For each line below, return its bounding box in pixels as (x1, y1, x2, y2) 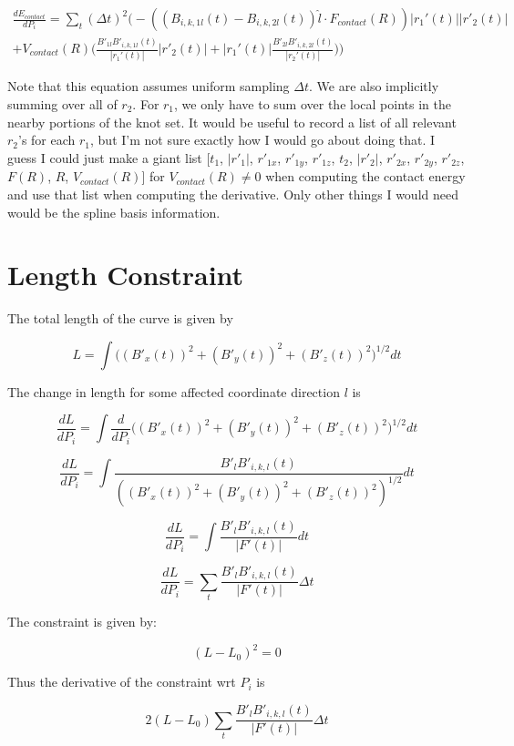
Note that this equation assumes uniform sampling (7, 77, 290, 96)
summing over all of (7, 94, 118, 113)
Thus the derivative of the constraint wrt (7, 672, 236, 691)
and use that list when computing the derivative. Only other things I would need (7, 184, 458, 203)
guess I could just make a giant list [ (7, 148, 211, 167)
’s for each (18, 130, 76, 149)
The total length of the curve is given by (7, 309, 233, 328)
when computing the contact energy (265, 167, 466, 186)
